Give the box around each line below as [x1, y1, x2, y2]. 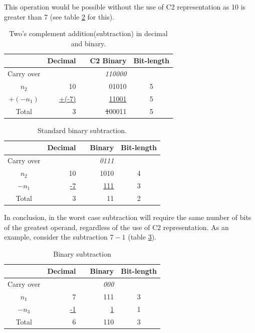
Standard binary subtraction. [37, 125, 127, 135]
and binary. [71, 38, 106, 48]
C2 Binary [90, 55, 127, 66]
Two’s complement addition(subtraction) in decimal [9, 28, 168, 39]
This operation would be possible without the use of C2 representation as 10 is [4, 2, 246, 12]
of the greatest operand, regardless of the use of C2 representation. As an [4, 221, 229, 232]
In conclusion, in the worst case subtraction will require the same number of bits [4, 211, 251, 222]
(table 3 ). [128, 232, 156, 242]
